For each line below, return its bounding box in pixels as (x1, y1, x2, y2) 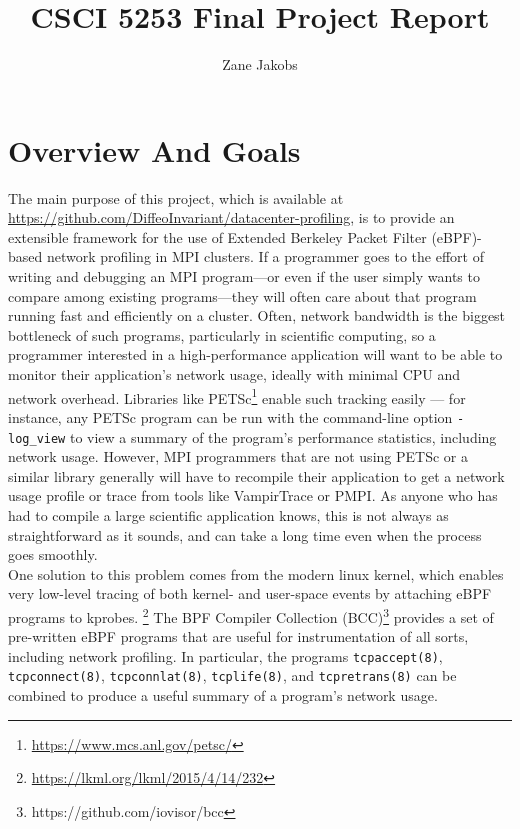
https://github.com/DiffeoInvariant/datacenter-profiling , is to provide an (8, 207, 455, 228)
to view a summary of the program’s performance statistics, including (69, 426, 497, 447)
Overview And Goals (8, 129, 301, 170)
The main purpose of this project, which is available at (8, 187, 344, 208)
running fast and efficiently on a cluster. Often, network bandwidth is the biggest (8, 305, 506, 326)
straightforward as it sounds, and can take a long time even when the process (8, 524, 482, 545)
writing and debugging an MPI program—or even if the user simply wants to (8, 266, 480, 287)
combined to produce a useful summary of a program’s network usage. (8, 685, 438, 706)
